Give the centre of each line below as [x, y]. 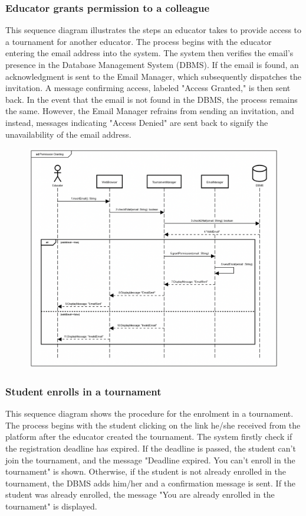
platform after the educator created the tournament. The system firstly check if [149, 437]
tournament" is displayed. [51, 506]
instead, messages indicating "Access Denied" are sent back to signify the [137, 122]
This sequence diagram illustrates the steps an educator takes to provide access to [154, 30]
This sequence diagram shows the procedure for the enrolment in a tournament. [149, 413]
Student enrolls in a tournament [83, 391]
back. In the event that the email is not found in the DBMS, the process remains [152, 99]
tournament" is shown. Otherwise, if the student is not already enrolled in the [146, 471]
